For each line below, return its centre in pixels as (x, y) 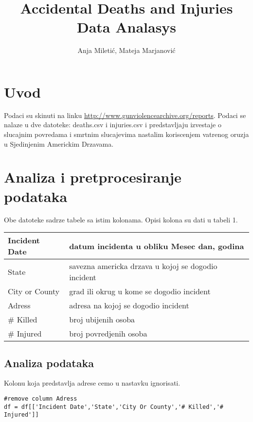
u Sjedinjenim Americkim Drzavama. (59, 143)
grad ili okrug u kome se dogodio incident (140, 291)
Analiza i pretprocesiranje (93, 177)
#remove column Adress (41, 398)
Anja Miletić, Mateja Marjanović (126, 50)
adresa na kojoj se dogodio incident (129, 305)
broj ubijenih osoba (102, 320)
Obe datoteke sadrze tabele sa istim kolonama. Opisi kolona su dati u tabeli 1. (121, 219)
